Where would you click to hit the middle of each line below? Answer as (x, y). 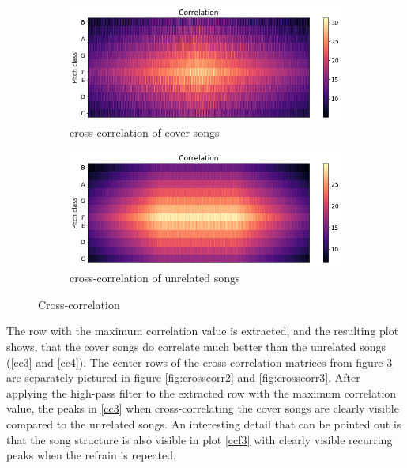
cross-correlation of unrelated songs (155, 278)
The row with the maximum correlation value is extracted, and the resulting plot (203, 331)
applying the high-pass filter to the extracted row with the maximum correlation (202, 393)
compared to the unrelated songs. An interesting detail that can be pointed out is (204, 424)
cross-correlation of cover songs (145, 132)
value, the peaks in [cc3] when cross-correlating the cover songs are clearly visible (203, 408)
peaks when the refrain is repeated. (91, 455)
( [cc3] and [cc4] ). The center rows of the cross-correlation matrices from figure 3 (200, 362)
